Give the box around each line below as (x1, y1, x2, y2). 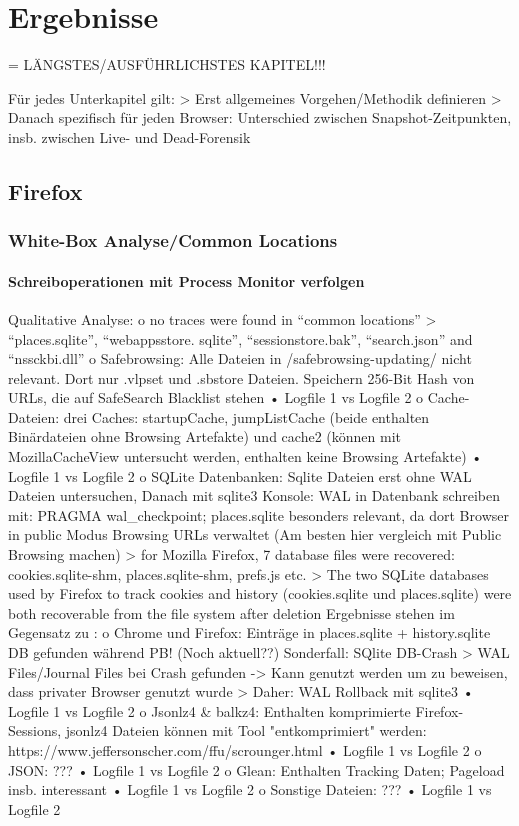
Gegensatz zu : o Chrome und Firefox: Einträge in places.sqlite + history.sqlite (8, 622, 491, 643)
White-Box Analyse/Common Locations (8, 228, 338, 253)
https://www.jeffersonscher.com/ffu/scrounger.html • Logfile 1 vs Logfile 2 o (8, 739, 482, 760)
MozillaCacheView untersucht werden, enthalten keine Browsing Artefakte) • (8, 446, 483, 467)
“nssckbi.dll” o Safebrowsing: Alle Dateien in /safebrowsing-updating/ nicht (8, 348, 472, 369)
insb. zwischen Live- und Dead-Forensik (8, 126, 251, 147)
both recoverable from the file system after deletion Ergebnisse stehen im (8, 602, 455, 623)
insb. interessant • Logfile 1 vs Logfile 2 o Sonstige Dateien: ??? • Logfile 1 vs (8, 779, 492, 800)
